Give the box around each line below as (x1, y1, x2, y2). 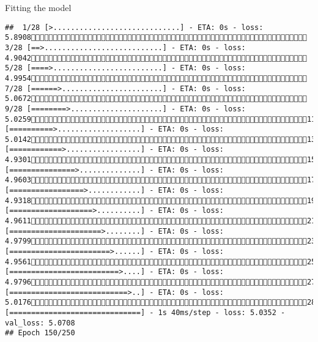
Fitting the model (5, 1, 72, 13)
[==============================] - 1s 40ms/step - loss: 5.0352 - (5, 308, 286, 317)
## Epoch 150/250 (5, 329, 75, 338)
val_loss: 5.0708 (5, 318, 75, 327)
